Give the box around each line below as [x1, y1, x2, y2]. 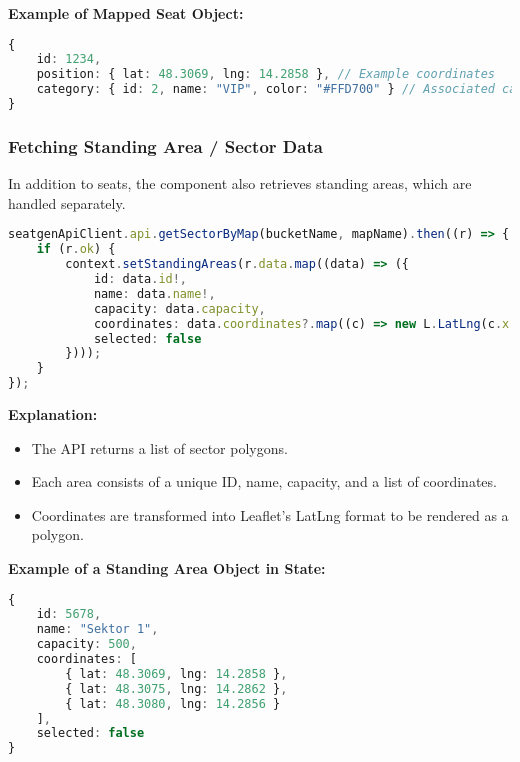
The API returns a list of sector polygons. [31, 437, 288, 458]
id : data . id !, [93, 272, 188, 286]
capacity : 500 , [36, 637, 137, 652]
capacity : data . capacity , [93, 301, 266, 316]
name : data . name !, [93, 286, 216, 301]
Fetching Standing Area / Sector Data [8, 133, 323, 158]
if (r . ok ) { [36, 242, 116, 257]
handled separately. [8, 192, 126, 213]
